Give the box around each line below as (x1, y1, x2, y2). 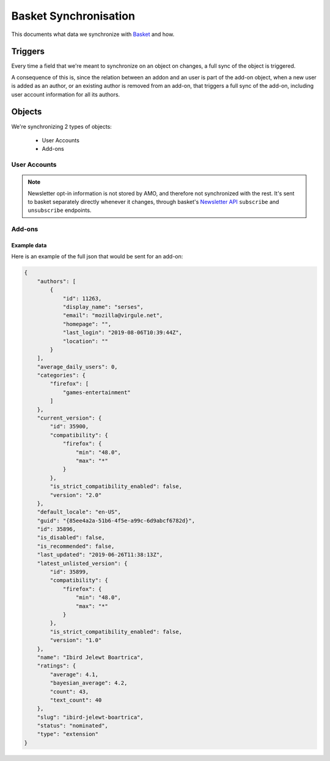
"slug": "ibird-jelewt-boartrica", (37, 713, 144, 721)
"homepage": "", (62, 321, 112, 327)
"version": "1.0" (50, 637, 102, 644)
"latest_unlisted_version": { (37, 559, 128, 567)
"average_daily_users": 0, (37, 363, 119, 370)
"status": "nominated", (37, 723, 108, 729)
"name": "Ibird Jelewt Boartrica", (37, 654, 144, 661)
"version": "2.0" (50, 492, 102, 498)
